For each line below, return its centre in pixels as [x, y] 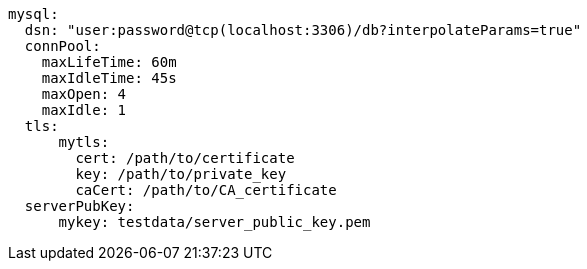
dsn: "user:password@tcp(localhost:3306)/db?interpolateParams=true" [303, 30]
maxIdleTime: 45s [109, 78]
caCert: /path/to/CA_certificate [206, 190]
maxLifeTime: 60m [109, 62]
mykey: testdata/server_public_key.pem [214, 222]
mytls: [84, 142]
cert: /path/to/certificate [185, 158]
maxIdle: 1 [84, 110]
